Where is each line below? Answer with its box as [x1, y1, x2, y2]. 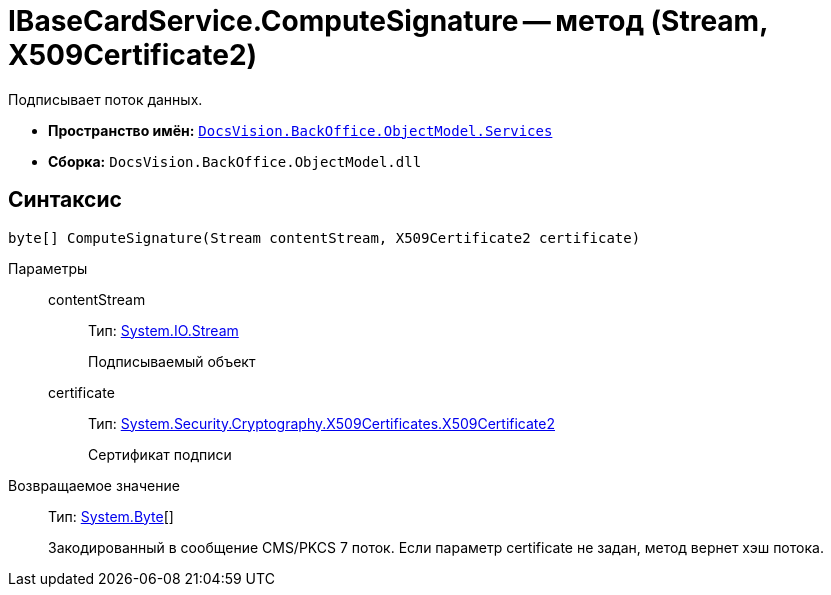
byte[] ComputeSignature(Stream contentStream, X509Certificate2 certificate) [8, 229, 641, 246]
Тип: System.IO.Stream [88, 321, 239, 339]
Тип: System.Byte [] [48, 507, 174, 525]
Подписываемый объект [88, 352, 256, 370]
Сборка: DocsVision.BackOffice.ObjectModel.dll [48, 152, 422, 170]
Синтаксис [8, 187, 122, 213]
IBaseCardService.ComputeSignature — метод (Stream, [8, 4, 768, 38]
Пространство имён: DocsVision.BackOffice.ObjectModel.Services [48, 121, 553, 139]
